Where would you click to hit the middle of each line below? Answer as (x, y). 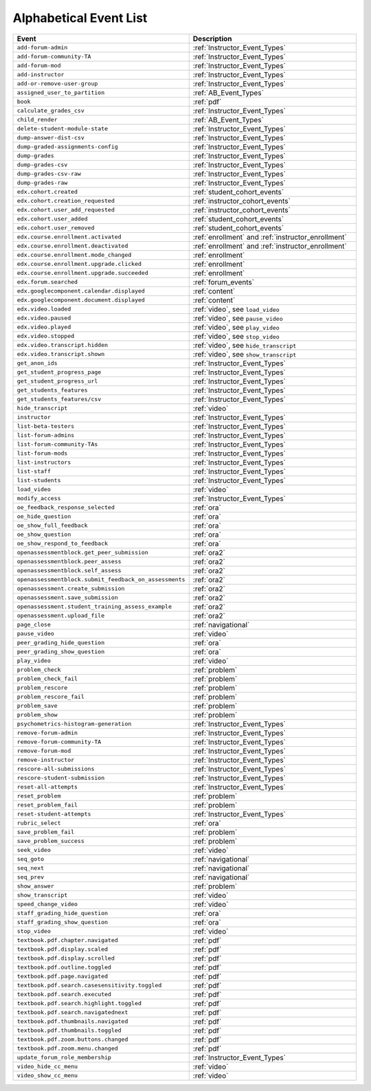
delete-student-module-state (63, 129)
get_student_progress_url (57, 381)
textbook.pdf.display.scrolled (66, 958)
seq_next (31, 868)
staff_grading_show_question (63, 922)
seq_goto (31, 859)
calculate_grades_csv (51, 111)
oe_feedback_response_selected (66, 507)
